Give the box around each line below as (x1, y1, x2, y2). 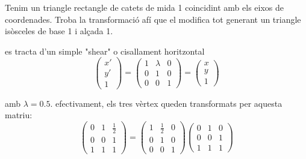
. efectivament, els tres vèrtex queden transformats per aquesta (50, 97, 283, 109)
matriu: (5, 109, 33, 121)
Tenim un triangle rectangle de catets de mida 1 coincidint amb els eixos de (5, 1, 284, 13)
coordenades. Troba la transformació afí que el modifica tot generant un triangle (5, 13, 301, 25)
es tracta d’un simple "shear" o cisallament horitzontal (5, 44, 205, 57)
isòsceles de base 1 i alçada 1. (5, 25, 113, 37)
